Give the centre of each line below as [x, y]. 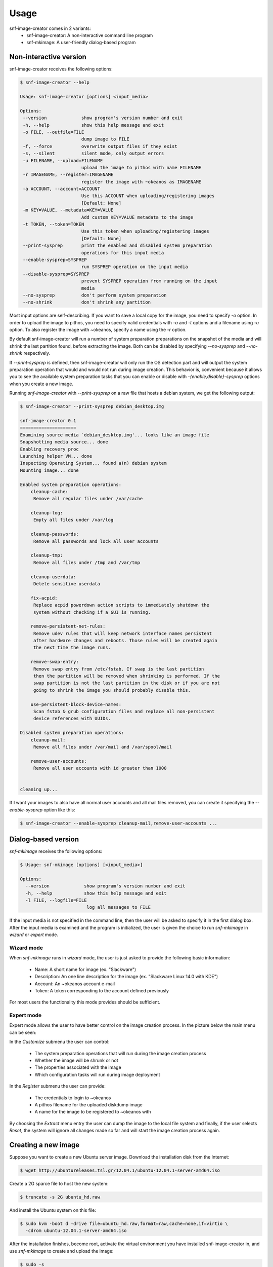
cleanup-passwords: [55, 534]
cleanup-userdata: [53, 577]
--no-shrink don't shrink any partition [87, 302]
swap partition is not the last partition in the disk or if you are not [126, 683]
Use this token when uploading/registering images [145, 231]
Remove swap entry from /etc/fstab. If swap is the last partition [119, 669]
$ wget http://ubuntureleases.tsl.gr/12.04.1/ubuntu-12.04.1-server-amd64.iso [120, 1170]
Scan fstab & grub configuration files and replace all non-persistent [124, 711]
